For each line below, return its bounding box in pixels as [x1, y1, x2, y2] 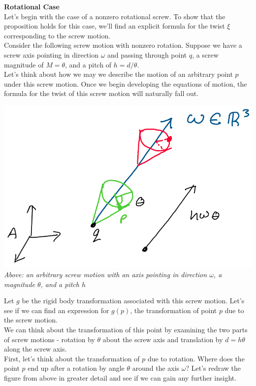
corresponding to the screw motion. [4, 30, 111, 40]
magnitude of [4, 59, 44, 69]
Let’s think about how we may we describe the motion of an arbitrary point [4, 69, 233, 79]
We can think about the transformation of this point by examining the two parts [4, 324, 248, 334]
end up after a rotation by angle [28, 363, 125, 373]
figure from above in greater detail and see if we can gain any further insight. [4, 372, 237, 383]
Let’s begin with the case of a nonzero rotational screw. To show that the [4, 11, 225, 21]
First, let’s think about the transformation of [4, 353, 140, 363]
